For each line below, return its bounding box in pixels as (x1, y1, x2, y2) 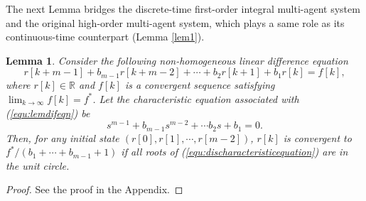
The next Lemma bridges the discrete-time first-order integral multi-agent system (6, 1, 360, 16)
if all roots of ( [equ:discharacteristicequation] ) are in (121, 144, 348, 159)
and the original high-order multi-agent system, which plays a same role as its (6, 15, 345, 30)
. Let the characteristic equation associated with (92, 91, 299, 106)
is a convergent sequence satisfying (124, 77, 275, 92)
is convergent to (283, 130, 352, 145)
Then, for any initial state (6, 130, 119, 145)
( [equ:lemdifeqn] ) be (6, 105, 90, 120)
